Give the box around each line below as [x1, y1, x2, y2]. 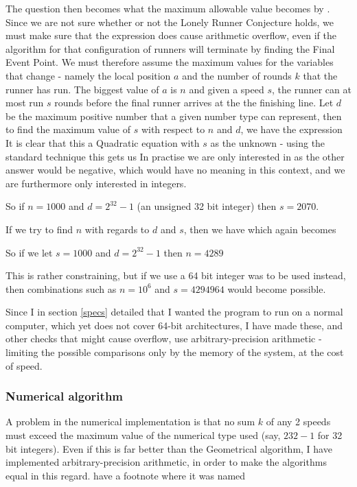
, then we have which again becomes [183, 222, 336, 236]
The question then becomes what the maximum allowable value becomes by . [5, 1, 330, 15]
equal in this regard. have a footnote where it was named [5, 468, 246, 482]
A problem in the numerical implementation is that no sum [5, 414, 255, 429]
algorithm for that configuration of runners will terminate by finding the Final [5, 41, 335, 56]
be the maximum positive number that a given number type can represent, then [5, 108, 342, 123]
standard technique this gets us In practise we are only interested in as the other [5, 149, 345, 163]
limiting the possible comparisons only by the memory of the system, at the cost [5, 345, 344, 359]
